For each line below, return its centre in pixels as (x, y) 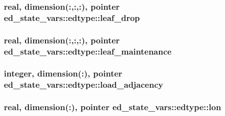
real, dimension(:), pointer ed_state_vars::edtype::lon (112, 107)
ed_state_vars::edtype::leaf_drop (72, 17)
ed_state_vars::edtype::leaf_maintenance (88, 51)
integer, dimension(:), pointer (63, 73)
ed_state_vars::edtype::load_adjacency (84, 85)
